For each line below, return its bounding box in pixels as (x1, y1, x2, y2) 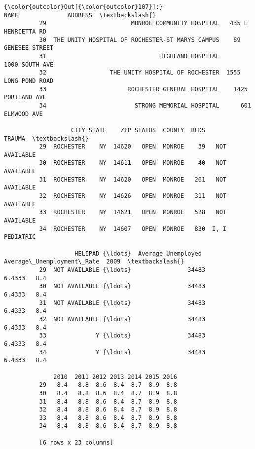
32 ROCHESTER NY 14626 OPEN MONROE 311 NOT (39, 192, 227, 200)
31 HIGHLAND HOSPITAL (39, 52, 219, 60)
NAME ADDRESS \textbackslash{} (4, 11, 156, 19)
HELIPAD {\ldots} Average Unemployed (74, 250, 202, 257)
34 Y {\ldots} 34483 (39, 348, 206, 356)
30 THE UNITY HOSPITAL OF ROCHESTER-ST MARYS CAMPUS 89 (39, 36, 241, 43)
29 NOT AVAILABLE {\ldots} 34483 (39, 266, 206, 273)
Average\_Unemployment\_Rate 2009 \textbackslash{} (4, 258, 184, 265)
